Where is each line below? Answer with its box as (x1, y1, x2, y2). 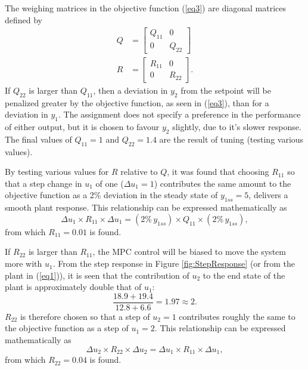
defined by (5, 13, 43, 26)
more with (5, 257, 42, 270)
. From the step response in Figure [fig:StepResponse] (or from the (52, 257, 295, 270)
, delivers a (248, 189, 288, 201)
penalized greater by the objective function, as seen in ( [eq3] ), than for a (5, 96, 269, 109)
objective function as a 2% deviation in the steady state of (5, 189, 218, 201)
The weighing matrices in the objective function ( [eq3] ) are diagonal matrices (5, 2, 287, 14)
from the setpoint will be (181, 84, 271, 96)
